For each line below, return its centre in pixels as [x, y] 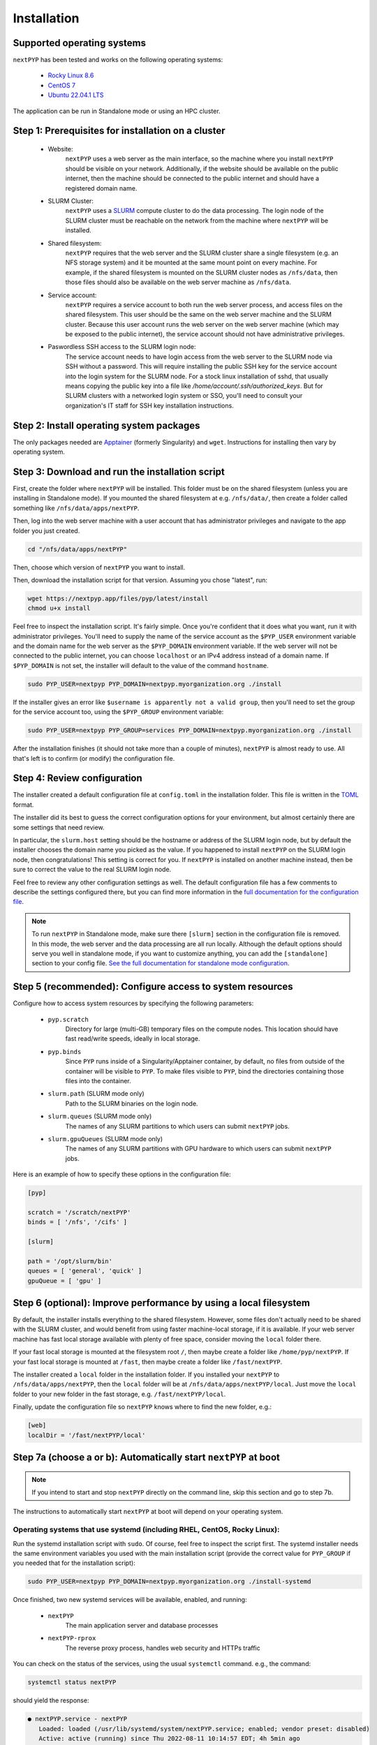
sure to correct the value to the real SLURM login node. [92, 870]
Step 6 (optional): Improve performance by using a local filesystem [162, 1303]
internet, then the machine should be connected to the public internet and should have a [192, 179]
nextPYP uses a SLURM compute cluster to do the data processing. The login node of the [194, 211]
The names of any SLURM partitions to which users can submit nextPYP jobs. [177, 1126]
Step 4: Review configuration [77, 778]
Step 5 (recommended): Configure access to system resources [153, 987]
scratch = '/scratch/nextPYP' [79, 1212]
